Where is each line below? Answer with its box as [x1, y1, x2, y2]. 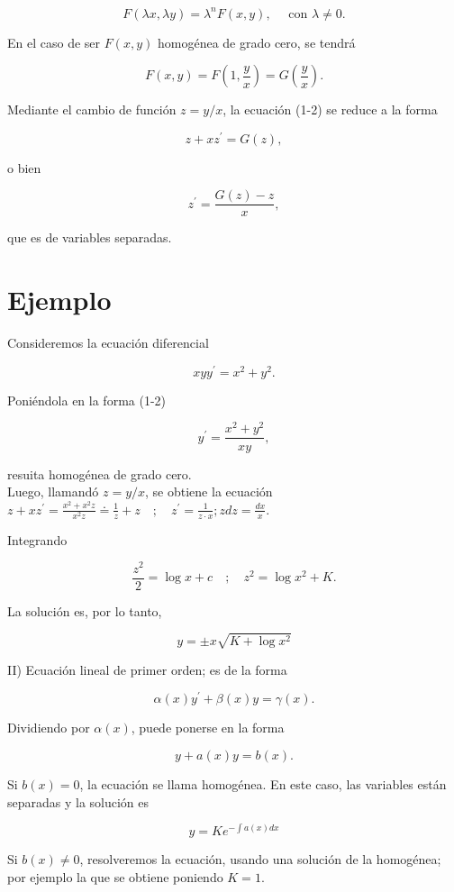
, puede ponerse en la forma [131, 718, 285, 737]
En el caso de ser [7, 32, 101, 51]
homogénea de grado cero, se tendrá [157, 32, 356, 51]
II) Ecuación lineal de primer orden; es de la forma [7, 660, 287, 678]
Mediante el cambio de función [7, 100, 177, 119]
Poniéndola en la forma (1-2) [7, 390, 167, 409]
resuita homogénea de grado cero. [7, 464, 192, 483]
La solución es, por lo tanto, [7, 601, 162, 620]
